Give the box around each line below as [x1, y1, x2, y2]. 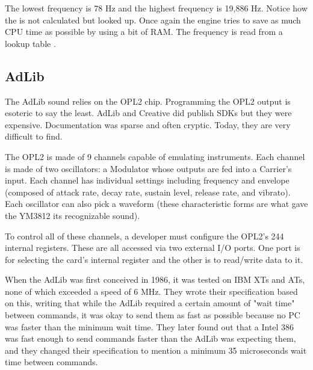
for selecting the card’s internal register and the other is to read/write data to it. [5, 253, 303, 265]
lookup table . [5, 37, 56, 49]
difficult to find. [5, 130, 63, 143]
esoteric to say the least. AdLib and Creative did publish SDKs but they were [5, 106, 292, 119]
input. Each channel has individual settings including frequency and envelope [5, 174, 290, 187]
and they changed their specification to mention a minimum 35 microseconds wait [5, 344, 307, 356]
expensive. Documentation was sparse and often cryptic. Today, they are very [5, 118, 291, 131]
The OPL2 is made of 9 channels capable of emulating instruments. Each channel [5, 150, 305, 162]
